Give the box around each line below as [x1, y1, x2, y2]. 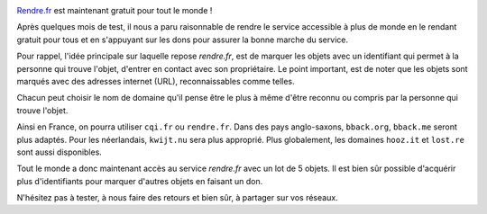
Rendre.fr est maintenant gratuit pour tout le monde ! [16, 5, 213, 15]
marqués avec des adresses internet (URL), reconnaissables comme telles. [16, 76, 295, 86]
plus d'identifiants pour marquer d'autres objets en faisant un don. [16, 175, 263, 186]
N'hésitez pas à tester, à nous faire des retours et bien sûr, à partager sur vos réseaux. [16, 192, 338, 203]
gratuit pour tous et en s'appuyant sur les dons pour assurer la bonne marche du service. [16, 34, 349, 45]
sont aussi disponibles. [16, 147, 103, 157]
